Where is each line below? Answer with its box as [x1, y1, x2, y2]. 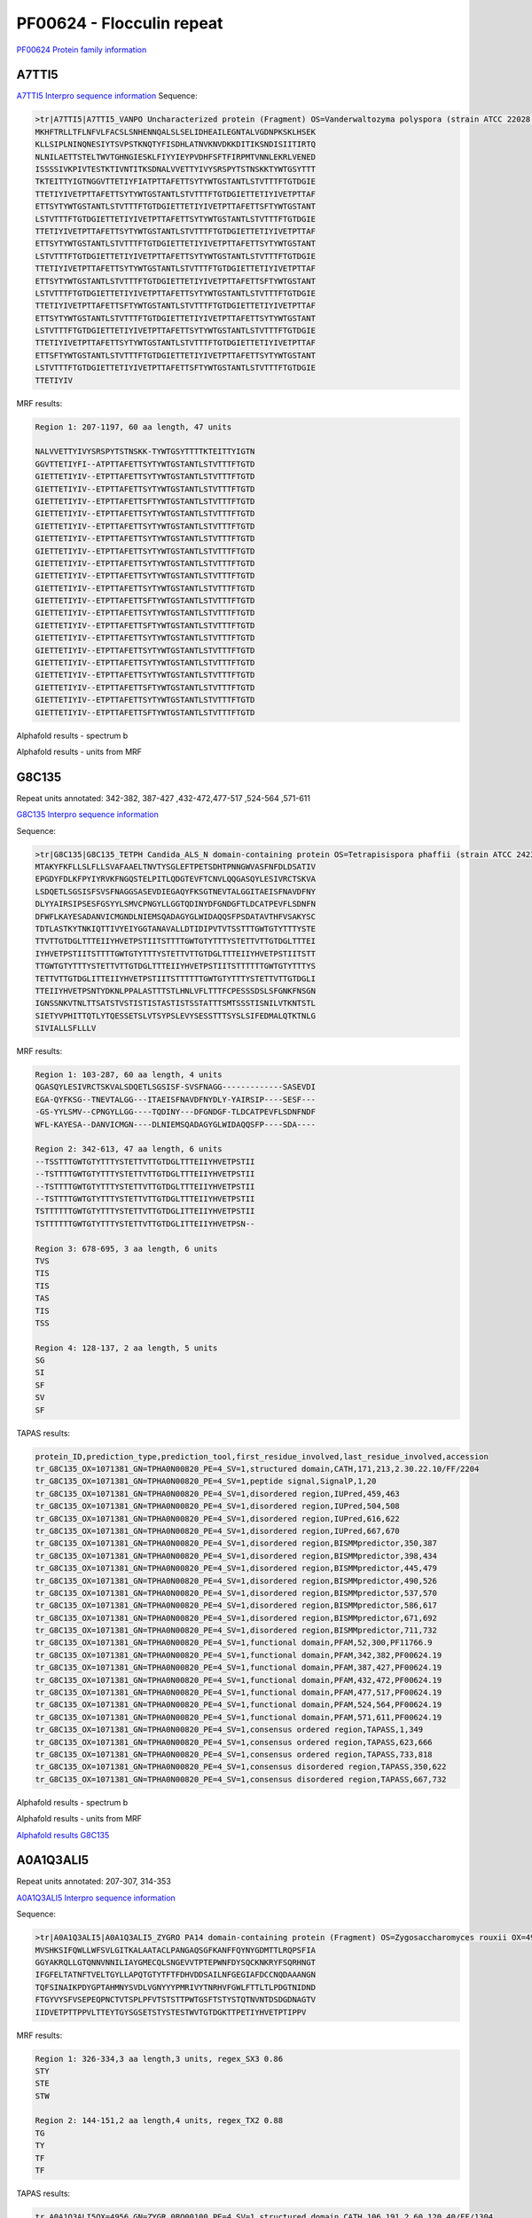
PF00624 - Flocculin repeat [16, 13, 223, 33]
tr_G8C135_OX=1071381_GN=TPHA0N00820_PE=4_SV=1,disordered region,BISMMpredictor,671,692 [35, 1613, 438, 1623]
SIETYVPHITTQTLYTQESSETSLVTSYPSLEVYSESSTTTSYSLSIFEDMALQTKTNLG [35, 1011, 317, 1020]
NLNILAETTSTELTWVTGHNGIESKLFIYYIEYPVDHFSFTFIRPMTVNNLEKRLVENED [35, 152, 317, 161]
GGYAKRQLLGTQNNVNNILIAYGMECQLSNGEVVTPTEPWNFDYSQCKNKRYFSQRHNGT [35, 1957, 317, 1967]
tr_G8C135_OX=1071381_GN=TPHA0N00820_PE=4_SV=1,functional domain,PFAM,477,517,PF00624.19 [35, 1687, 442, 1698]
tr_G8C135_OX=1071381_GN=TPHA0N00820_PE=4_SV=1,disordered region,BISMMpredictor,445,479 [35, 1563, 438, 1574]
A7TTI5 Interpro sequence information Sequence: [16, 90, 199, 101]
